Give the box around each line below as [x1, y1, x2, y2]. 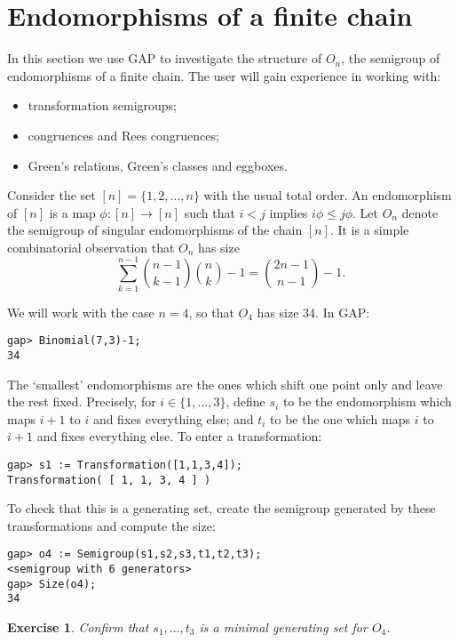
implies [269, 203, 308, 221]
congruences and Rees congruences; [28, 125, 219, 144]
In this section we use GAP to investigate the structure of [7, 49, 322, 68]
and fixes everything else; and [92, 409, 254, 428]
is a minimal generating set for [199, 618, 368, 636]
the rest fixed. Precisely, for [7, 392, 156, 411]
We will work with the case [7, 302, 154, 321]
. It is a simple [329, 221, 409, 239]
